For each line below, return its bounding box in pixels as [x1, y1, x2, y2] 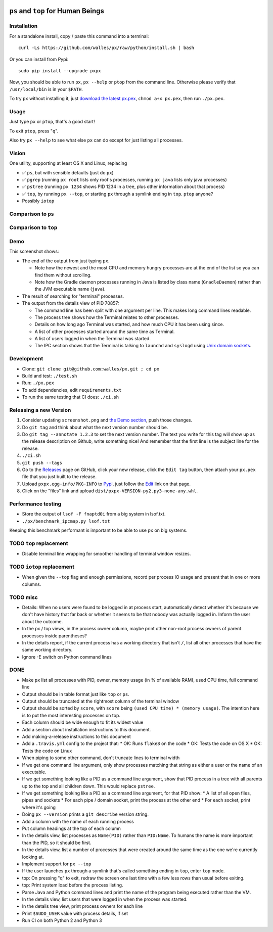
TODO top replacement [9, 540, 68, 547]
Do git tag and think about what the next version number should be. [22, 424, 168, 430]
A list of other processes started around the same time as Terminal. [34, 329, 175, 335]
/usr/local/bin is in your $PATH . [9, 86, 83, 92]
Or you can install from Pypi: [9, 56, 69, 62]
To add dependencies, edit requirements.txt [22, 387, 122, 393]
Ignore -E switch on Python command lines [22, 654, 112, 660]
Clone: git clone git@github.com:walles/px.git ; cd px [22, 365, 160, 371]
